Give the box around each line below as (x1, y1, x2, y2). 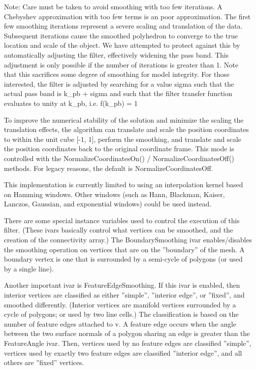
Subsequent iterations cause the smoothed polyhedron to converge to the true (4, 30, 238, 40)
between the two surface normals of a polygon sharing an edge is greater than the (4, 328, 250, 338)
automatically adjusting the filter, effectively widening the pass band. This (4, 49, 229, 60)
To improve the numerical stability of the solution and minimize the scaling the (4, 114, 244, 125)
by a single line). (4, 263, 54, 273)
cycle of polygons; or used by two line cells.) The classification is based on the (4, 309, 239, 319)
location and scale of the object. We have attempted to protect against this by (4, 40, 240, 50)
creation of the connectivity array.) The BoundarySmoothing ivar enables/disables (4, 235, 252, 245)
